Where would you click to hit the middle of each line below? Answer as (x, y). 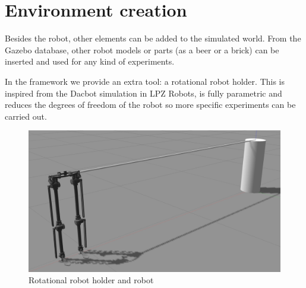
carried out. (26, 116)
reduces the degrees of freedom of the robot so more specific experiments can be (150, 105)
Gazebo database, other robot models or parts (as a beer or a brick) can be (142, 49)
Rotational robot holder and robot (91, 280)
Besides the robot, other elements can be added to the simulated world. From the (153, 38)
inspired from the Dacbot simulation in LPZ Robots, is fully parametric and (143, 93)
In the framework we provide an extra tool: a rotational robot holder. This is (145, 81)
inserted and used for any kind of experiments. (90, 61)
